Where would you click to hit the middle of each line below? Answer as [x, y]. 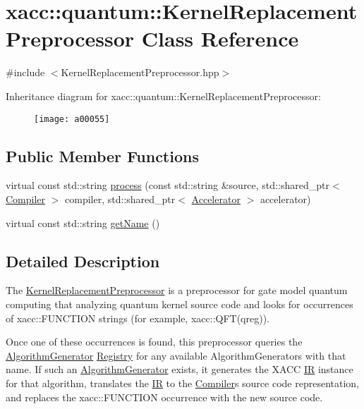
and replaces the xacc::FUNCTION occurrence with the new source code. [164, 397]
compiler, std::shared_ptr [120, 199]
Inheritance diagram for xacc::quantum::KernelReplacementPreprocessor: [163, 96]
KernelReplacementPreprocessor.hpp [140, 72]
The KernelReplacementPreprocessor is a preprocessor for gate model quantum [177, 290]
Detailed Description [83, 261]
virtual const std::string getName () [83, 222]
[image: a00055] [72, 119]
